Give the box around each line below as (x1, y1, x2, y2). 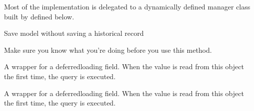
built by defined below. (4, 11, 74, 21)
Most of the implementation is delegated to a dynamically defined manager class (4, 1, 250, 11)
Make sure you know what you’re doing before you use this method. (4, 44, 212, 55)
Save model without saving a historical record (4, 28, 144, 38)
